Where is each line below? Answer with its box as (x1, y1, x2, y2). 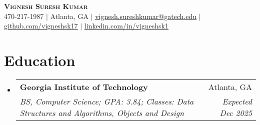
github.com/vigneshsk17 (4, 20, 78, 31)
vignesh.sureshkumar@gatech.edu (95, 10, 197, 21)
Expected (222, 95, 252, 107)
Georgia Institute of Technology (19, 80, 148, 92)
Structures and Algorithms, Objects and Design (19, 106, 184, 118)
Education (4, 49, 75, 70)
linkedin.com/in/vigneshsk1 (84, 20, 168, 31)
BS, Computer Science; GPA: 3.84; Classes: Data (19, 95, 194, 107)
